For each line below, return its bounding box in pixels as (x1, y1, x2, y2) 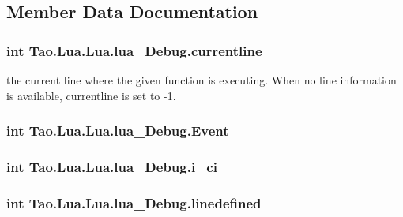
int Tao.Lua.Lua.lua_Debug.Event (6, 121, 229, 140)
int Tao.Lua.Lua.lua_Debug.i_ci (6, 156, 217, 176)
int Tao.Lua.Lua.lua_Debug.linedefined (6, 193, 262, 212)
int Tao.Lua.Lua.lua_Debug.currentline (6, 40, 262, 60)
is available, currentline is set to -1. (6, 87, 176, 103)
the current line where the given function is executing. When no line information (6, 72, 397, 88)
